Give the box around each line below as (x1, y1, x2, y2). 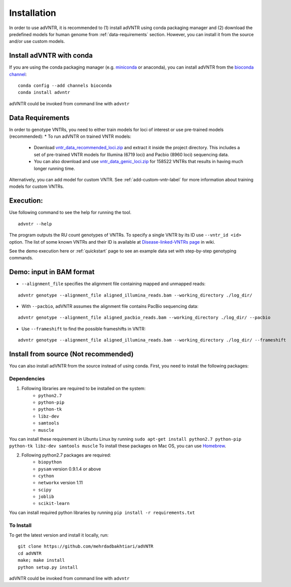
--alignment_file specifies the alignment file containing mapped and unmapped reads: (21, 281, 206, 287)
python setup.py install (18, 564, 78, 570)
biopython (38, 460, 62, 465)
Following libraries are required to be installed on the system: (21, 385, 146, 391)
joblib (38, 494, 54, 500)
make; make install (18, 557, 65, 563)
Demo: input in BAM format (9, 268, 95, 276)
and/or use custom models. (9, 39, 65, 44)
